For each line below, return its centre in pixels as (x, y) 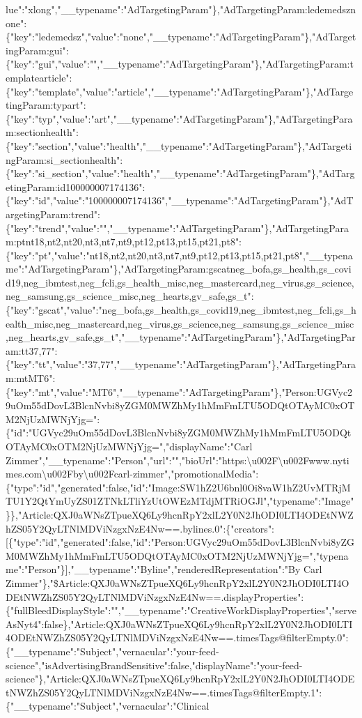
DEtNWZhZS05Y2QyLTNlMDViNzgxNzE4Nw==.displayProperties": (155, 596)
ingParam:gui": (37, 50)
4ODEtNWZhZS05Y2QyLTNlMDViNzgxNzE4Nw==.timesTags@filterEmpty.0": (177, 637)
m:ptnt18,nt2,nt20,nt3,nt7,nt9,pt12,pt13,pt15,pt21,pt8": (124, 242)
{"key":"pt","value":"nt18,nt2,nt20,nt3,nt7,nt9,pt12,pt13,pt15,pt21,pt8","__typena (179, 255)
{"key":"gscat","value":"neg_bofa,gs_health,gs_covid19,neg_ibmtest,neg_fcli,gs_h (181, 310)
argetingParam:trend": (53, 214)
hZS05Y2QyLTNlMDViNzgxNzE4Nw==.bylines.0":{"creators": (140, 528)
